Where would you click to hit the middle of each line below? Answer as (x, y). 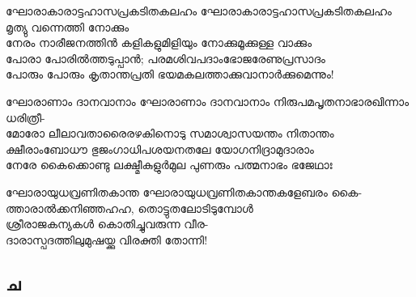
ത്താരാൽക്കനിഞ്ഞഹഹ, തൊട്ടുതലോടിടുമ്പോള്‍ (129, 208)
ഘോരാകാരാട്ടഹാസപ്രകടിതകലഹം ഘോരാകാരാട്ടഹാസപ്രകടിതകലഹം (199, 11)
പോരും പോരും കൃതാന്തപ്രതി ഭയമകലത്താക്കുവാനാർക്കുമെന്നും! (170, 74)
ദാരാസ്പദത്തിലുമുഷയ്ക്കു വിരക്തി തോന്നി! (107, 239)
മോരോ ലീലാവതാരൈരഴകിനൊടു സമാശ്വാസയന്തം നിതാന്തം (170, 133)
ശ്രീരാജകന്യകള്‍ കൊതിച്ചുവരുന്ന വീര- (107, 224)
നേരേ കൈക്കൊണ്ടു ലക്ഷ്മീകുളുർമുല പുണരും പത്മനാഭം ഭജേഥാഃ (169, 165)
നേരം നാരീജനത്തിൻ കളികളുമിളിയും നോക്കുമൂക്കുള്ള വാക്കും (159, 42)
